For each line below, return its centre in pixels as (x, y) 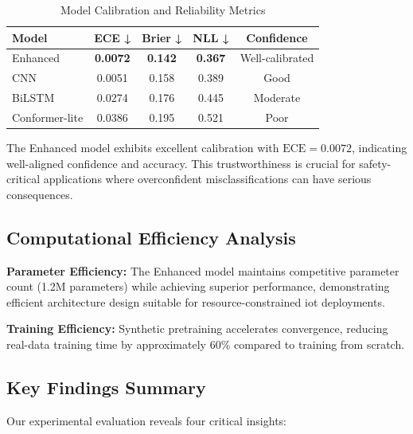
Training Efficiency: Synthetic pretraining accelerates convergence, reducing (197, 328)
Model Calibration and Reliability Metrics (163, 10)
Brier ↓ (162, 37)
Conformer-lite (48, 117)
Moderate (277, 98)
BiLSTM (33, 98)
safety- (375, 163)
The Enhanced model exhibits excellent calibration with (143, 148)
